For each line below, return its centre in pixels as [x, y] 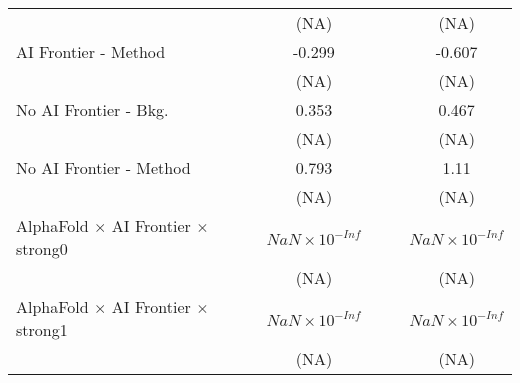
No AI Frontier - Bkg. [92, 109]
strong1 [42, 329]
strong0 [42, 248]
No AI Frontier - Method [103, 167]
